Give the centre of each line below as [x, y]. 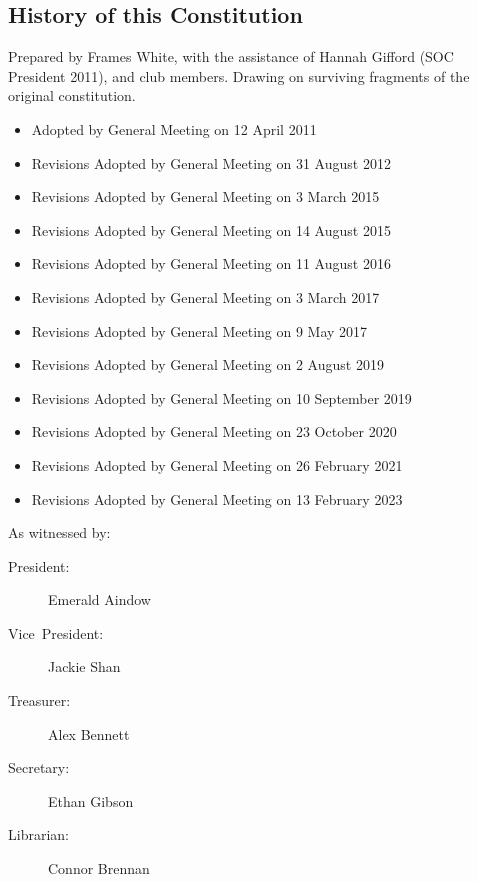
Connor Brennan [99, 868]
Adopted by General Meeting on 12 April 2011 [174, 128]
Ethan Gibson [91, 800]
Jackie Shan [84, 666]
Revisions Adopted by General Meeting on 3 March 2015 [205, 196]
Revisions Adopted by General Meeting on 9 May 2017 [199, 330]
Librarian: [38, 834]
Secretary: [39, 767]
